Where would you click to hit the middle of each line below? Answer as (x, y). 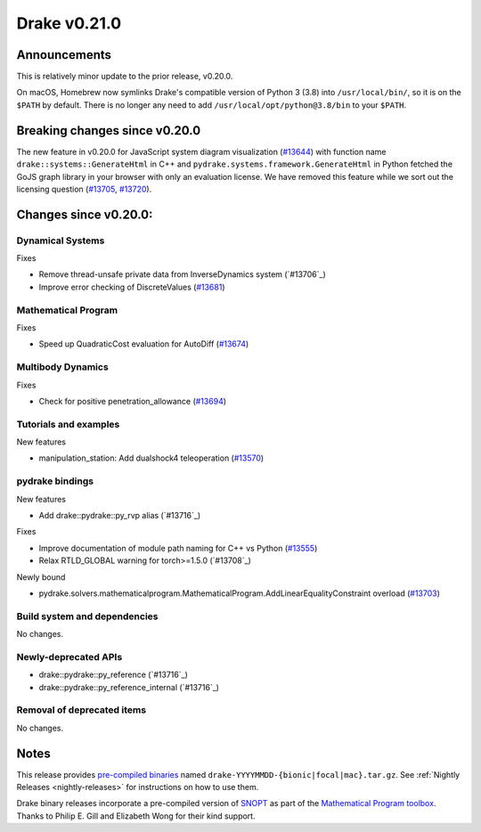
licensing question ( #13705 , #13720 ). (84, 189)
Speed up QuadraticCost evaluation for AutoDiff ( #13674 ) (144, 344)
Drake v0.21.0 (69, 23)
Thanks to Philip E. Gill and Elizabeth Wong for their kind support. (136, 816)
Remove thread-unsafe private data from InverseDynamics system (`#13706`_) (183, 274)
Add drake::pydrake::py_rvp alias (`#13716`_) (119, 515)
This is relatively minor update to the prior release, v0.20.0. (125, 77)
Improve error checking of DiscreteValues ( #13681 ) (132, 287)
